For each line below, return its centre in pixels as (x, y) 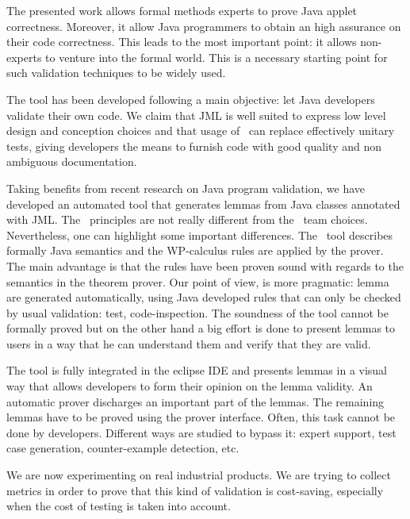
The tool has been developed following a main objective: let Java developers (191, 99)
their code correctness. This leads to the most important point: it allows (182, 42)
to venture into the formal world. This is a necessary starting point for (216, 57)
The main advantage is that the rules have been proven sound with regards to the (205, 265)
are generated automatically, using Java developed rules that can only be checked (204, 297)
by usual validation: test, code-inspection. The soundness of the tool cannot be (197, 312)
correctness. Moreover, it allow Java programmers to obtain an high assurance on (204, 26)
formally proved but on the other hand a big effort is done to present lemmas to (201, 328)
